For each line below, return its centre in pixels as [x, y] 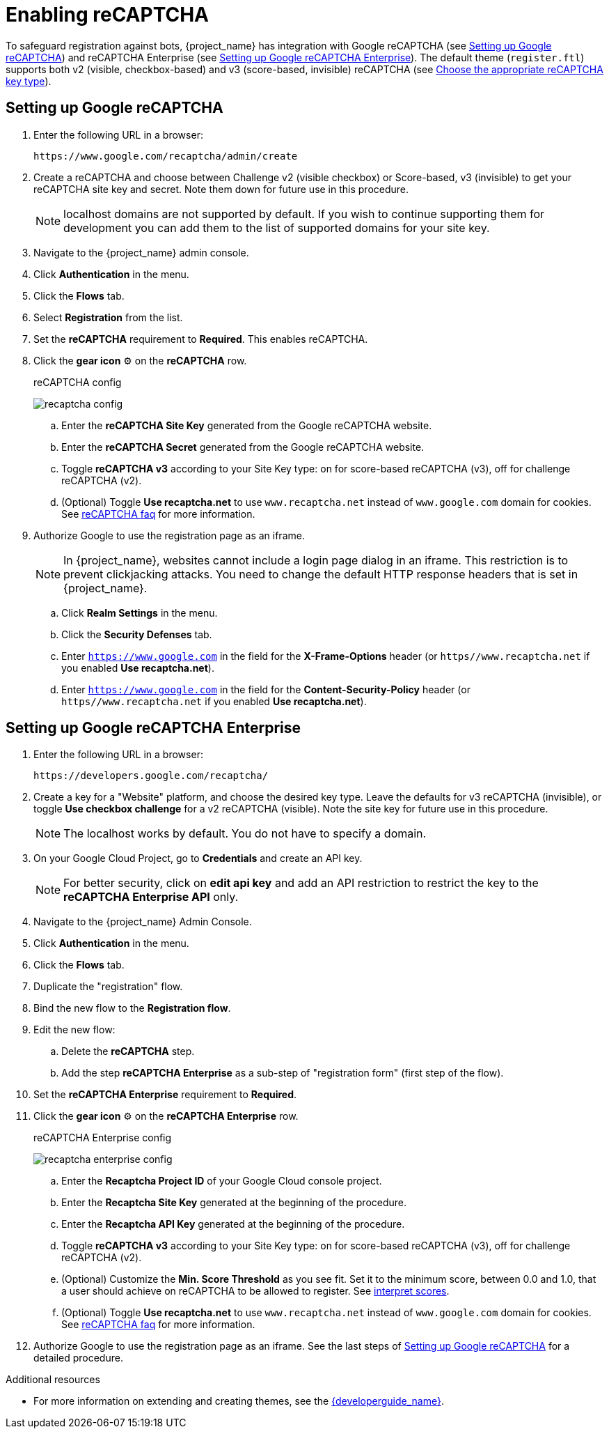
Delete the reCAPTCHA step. [128, 1051]
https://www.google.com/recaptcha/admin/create [166, 156]
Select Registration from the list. [108, 317]
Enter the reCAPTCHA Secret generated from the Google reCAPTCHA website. [243, 447]
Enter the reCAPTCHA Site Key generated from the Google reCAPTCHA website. [247, 425]
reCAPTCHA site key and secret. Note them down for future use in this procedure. [221, 189]
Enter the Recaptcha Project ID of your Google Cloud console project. [222, 1181]
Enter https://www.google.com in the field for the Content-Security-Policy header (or [266, 689]
